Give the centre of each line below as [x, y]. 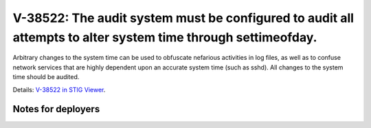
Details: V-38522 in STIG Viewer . [59, 89]
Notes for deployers [56, 109]
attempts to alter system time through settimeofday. [165, 37]
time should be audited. [46, 77]
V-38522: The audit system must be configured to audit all [183, 18]
